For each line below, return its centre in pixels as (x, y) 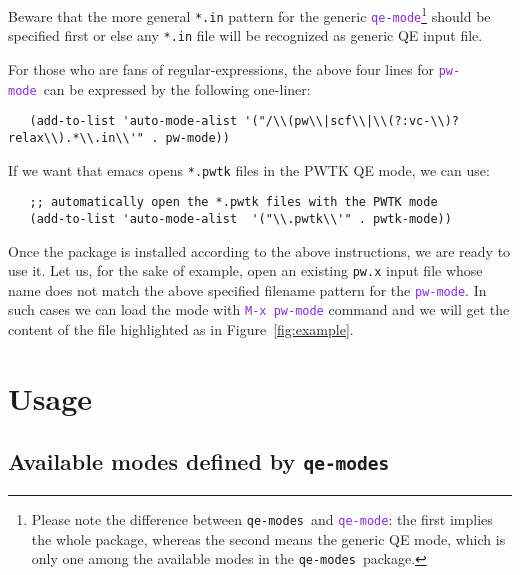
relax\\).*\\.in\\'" (76, 137)
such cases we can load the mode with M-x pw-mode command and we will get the (259, 309)
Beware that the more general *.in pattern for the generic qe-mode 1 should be (249, 14)
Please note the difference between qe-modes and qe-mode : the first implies (262, 518)
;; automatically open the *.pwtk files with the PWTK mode (233, 202)
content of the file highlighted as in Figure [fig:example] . (181, 329)
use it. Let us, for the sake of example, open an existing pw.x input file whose (245, 270)
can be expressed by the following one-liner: (177, 88)
